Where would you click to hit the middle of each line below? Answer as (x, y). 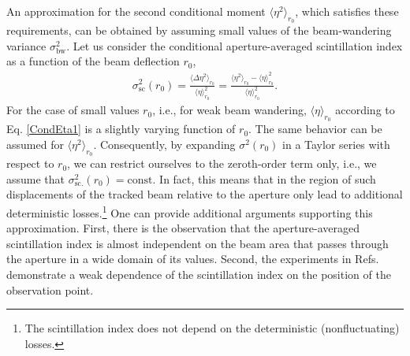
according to (365, 110)
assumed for (35, 144)
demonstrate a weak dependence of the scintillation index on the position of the (199, 274)
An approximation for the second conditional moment (136, 11)
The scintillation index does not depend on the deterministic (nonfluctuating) (212, 328)
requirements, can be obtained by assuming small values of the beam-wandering (199, 30)
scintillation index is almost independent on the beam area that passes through (198, 243)
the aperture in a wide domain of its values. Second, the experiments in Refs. (193, 259)
